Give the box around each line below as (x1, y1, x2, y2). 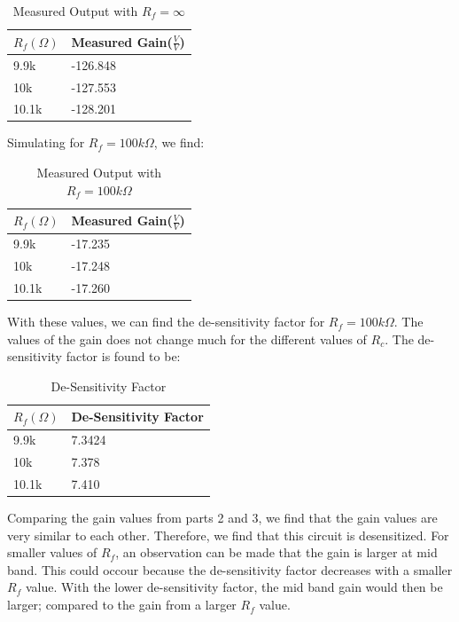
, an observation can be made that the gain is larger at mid (115, 543, 438, 562)
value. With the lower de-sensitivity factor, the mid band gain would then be (25, 578, 443, 596)
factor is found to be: (66, 347, 181, 366)
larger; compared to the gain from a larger (7, 595, 237, 614)
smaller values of (7, 543, 97, 562)
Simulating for (7, 133, 85, 152)
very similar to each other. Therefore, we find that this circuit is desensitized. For (7, 525, 449, 544)
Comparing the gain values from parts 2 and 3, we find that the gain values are (7, 508, 438, 527)
